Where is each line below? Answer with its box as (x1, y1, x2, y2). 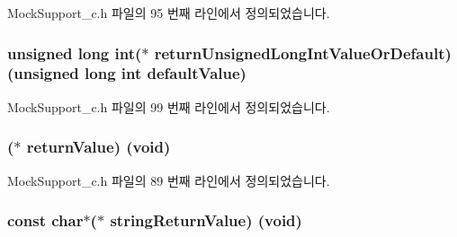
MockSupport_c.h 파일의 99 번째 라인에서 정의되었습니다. (7, 97, 330, 116)
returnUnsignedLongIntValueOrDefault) (154, 41, 452, 64)
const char (7, 209, 84, 232)
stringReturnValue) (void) (110, 209, 302, 232)
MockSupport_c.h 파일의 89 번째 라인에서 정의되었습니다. (7, 171, 330, 189)
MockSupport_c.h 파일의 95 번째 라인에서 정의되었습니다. (7, 4, 330, 22)
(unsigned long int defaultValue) (7, 62, 246, 84)
